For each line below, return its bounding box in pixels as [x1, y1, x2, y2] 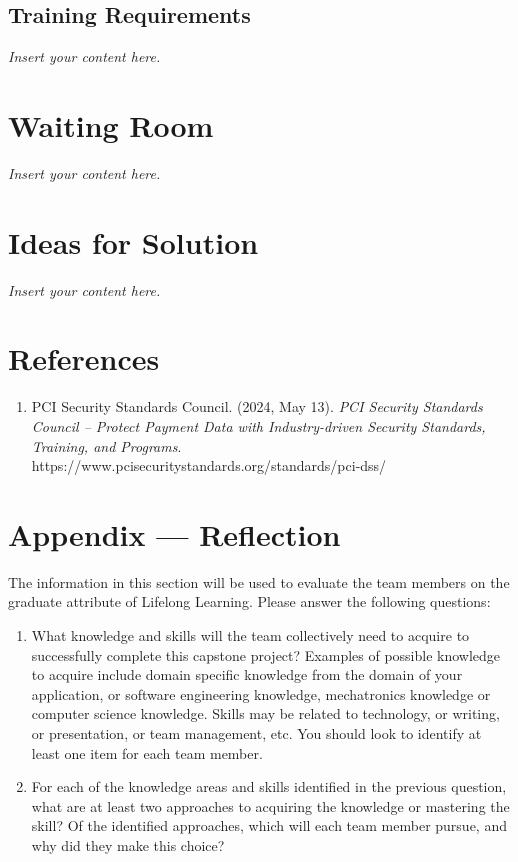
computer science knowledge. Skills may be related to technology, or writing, [31, 703, 500, 724]
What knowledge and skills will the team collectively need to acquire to [31, 625, 470, 646]
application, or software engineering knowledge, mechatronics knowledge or [31, 683, 491, 704]
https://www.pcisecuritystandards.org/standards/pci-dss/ [31, 455, 387, 476]
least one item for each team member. [31, 742, 263, 763]
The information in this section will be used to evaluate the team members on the [8, 571, 510, 592]
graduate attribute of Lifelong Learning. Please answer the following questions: [8, 591, 491, 612]
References [8, 338, 160, 379]
